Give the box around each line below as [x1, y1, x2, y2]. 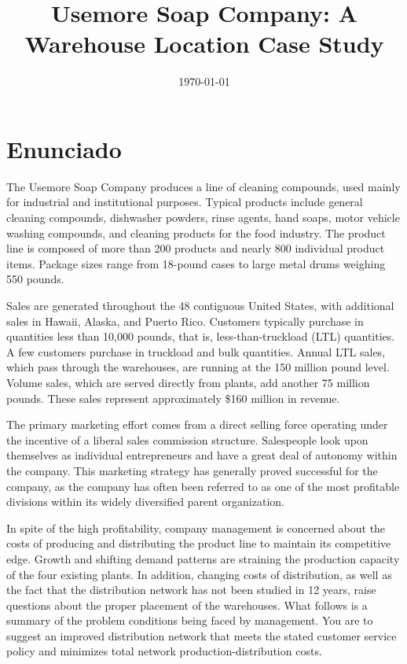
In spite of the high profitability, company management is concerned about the [6, 519, 386, 536]
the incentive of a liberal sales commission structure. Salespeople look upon [6, 431, 368, 448]
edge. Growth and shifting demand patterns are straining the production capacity [6, 550, 400, 566]
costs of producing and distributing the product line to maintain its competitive [6, 535, 391, 551]
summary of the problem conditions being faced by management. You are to [6, 612, 373, 629]
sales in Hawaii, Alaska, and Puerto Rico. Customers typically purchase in [6, 312, 364, 329]
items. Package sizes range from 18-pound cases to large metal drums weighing [6, 255, 386, 271]
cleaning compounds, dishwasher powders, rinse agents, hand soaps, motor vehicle [6, 209, 400, 226]
